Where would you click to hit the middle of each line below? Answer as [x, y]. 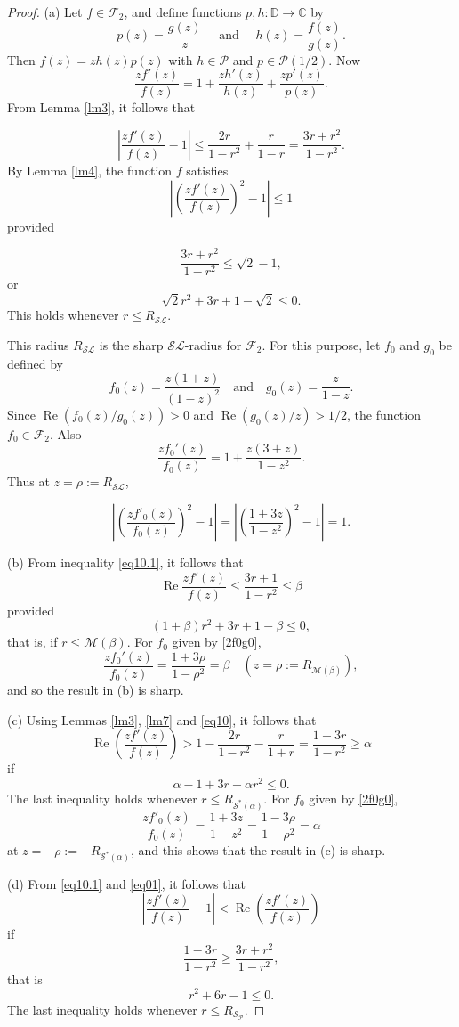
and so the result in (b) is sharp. [96, 689]
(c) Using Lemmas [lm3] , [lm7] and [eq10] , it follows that [162, 719]
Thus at [28, 481]
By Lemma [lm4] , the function [90, 170]
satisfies [207, 170]
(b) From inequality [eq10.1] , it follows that [125, 562]
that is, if [32, 642]
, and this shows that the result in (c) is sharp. [258, 849]
